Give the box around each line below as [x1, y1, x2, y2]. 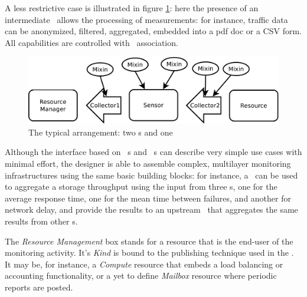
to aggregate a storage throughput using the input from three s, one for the [5, 180, 277, 193]
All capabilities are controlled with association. [5, 36, 178, 48]
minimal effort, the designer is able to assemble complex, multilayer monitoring [5, 157, 291, 170]
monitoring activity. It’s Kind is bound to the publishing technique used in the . [5, 246, 294, 259]
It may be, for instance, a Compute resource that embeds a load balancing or [5, 258, 283, 270]
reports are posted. [5, 280, 73, 293]
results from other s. [5, 214, 78, 227]
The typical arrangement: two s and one [28, 126, 173, 138]
